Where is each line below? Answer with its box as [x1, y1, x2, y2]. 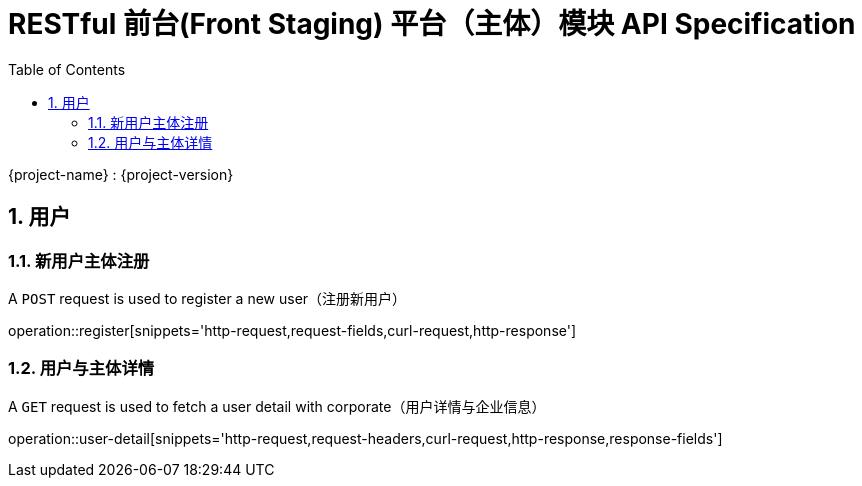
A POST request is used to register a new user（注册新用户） [8, 289, 407, 307]
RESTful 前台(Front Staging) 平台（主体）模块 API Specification [8, 7, 856, 41]
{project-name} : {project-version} [8, 165, 234, 183]
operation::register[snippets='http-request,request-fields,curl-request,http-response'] [8, 321, 577, 339]
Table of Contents [8, 60, 126, 78]
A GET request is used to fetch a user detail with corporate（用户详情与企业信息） [8, 397, 546, 415]
